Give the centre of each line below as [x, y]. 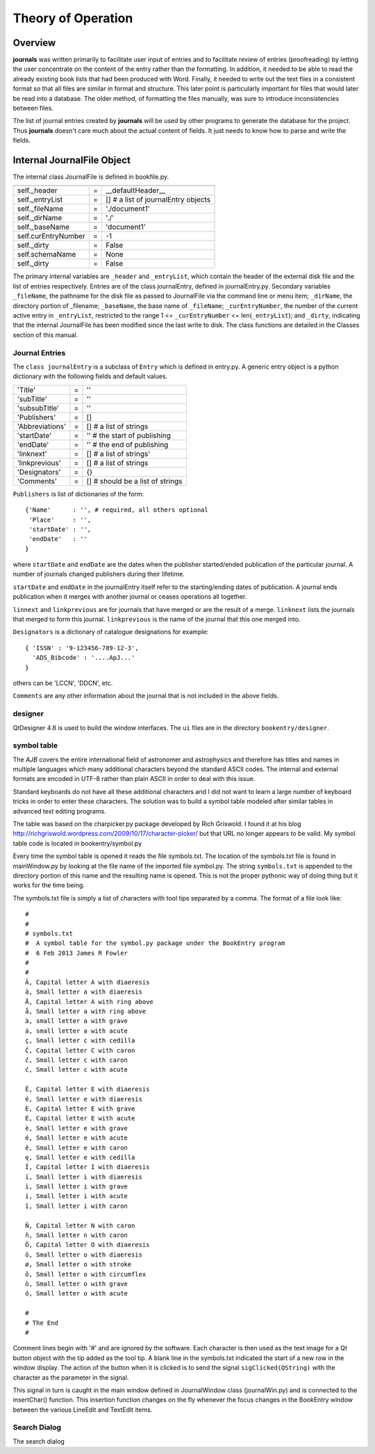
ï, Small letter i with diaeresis [84, 1177]
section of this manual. [45, 334]
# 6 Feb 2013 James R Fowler [77, 953]
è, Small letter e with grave [77, 1128]
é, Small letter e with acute [77, 1138]
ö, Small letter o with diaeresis [84, 1254]
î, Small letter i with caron [77, 1206]
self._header [37, 191]
